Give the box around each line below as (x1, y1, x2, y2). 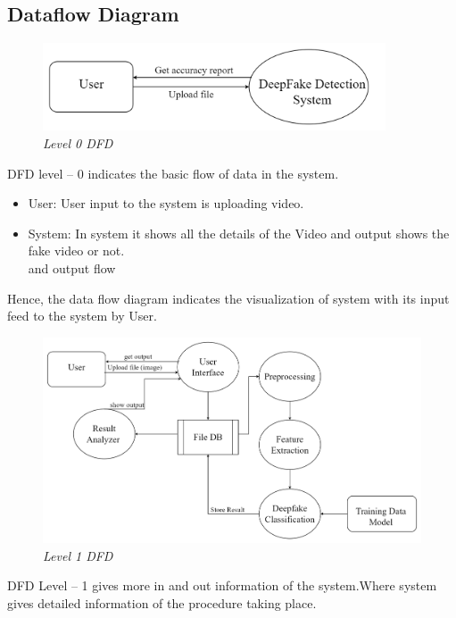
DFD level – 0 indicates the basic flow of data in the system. (7, 163, 339, 182)
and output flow (28, 259, 116, 278)
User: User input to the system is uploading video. (28, 194, 304, 213)
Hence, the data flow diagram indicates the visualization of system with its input (7, 288, 450, 307)
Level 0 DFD (43, 134, 113, 153)
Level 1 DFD (43, 546, 113, 564)
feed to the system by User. (7, 306, 157, 325)
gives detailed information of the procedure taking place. (7, 594, 317, 613)
